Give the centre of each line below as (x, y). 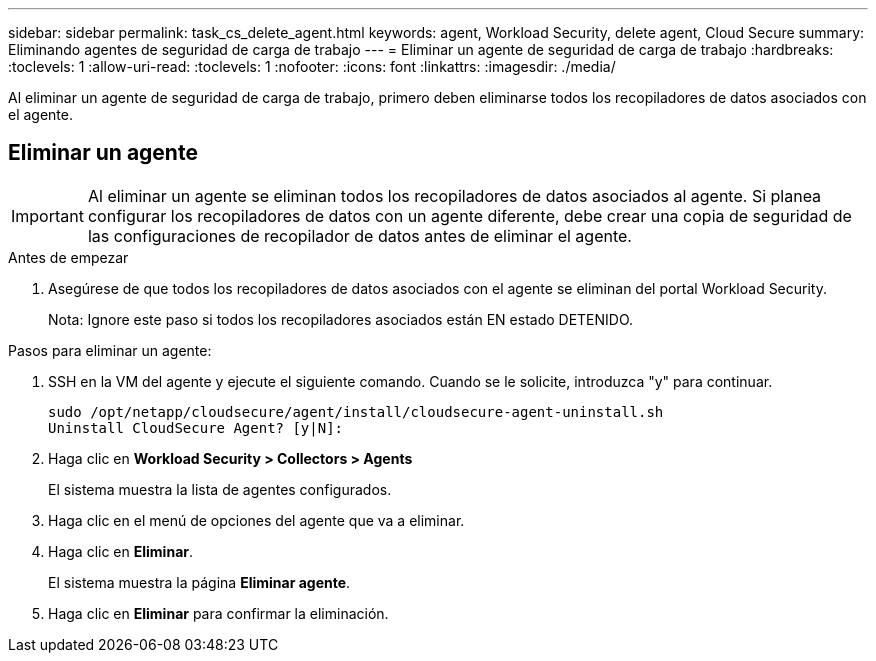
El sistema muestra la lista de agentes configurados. (220, 489)
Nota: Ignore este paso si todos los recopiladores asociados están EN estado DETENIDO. (341, 319)
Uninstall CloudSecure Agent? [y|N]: (196, 427)
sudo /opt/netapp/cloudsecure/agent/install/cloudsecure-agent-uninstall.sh (356, 411)
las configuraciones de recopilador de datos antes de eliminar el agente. (359, 235)
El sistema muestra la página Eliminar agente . (199, 582)
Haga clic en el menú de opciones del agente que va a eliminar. (256, 520)
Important (47, 215)
